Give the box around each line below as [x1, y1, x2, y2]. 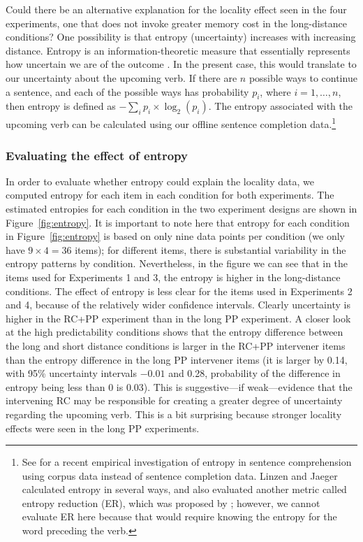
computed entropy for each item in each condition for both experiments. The [6, 187, 334, 202]
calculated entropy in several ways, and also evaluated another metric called [22, 482, 347, 497]
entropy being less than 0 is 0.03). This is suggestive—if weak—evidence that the [6, 379, 353, 394]
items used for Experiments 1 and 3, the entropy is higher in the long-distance [6, 269, 341, 284]
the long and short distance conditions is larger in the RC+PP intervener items [6, 338, 346, 352]
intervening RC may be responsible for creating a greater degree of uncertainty [6, 393, 343, 408]
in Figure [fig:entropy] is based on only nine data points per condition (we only [6, 229, 345, 243]
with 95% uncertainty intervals [6, 366, 137, 380]
